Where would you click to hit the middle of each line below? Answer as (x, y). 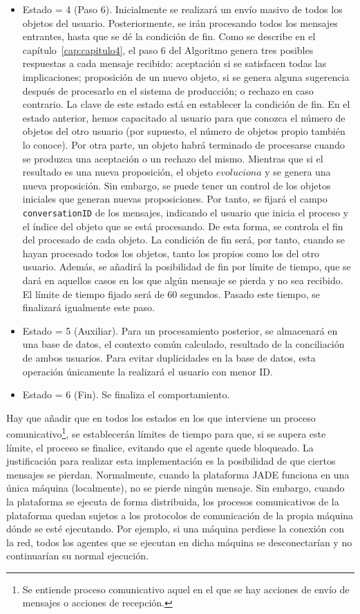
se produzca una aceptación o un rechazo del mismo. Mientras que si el (173, 158)
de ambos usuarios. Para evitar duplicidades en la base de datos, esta (169, 357)
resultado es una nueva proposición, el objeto (118, 172)
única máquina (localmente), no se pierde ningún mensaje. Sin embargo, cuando (176, 488)
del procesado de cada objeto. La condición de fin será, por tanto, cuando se (183, 240)
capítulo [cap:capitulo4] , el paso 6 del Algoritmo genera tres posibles (168, 49)
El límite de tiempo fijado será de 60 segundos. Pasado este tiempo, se (171, 294)
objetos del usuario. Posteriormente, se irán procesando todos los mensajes (180, 22)
